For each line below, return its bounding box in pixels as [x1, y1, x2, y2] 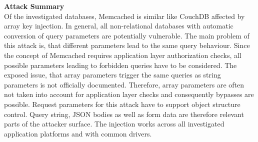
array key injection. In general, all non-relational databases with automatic [4, 20, 233, 31]
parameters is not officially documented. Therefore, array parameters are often [4, 79, 244, 89]
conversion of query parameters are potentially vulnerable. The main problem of [4, 30, 249, 40]
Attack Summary [4, 1, 64, 11]
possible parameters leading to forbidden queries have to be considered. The [4, 59, 237, 70]
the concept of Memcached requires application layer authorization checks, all [4, 49, 241, 60]
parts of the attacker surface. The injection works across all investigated [4, 118, 224, 129]
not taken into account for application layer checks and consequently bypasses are [4, 89, 254, 99]
